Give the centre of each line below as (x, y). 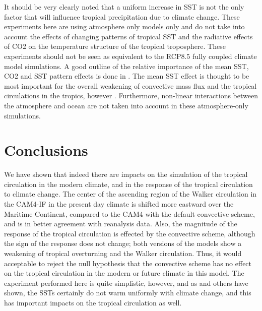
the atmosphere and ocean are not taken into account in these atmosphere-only (126, 105)
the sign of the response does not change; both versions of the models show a (123, 243)
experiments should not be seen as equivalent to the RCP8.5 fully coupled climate (130, 56)
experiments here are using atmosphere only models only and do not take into (124, 26)
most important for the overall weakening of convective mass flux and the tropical (130, 85)
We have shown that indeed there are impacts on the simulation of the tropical (126, 174)
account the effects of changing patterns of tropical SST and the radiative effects (128, 36)
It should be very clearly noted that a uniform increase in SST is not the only (124, 7)
